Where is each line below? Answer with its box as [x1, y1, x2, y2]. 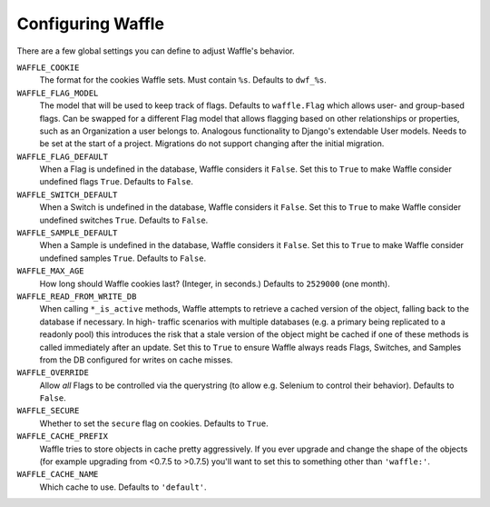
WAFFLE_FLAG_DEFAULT [16, 151, 109, 162]
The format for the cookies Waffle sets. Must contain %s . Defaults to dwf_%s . [39, 75, 327, 85]
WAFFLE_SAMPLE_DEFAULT [16, 228, 118, 238]
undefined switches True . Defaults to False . [39, 214, 209, 225]
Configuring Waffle [16, 14, 165, 34]
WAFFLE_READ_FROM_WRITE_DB [16, 291, 137, 302]
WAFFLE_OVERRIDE [16, 368, 90, 378]
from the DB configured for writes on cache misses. [39, 354, 233, 365]
